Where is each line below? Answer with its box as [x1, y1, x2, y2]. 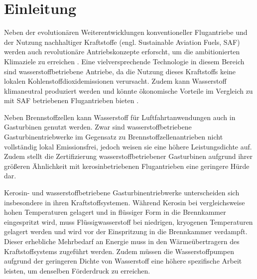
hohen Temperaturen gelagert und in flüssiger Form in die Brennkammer [4, 207, 226, 217]
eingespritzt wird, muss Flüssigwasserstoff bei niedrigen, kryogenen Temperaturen [4, 216, 253, 227]
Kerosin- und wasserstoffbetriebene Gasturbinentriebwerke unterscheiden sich [4, 187, 240, 198]
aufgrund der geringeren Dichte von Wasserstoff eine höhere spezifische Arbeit [4, 256, 242, 266]
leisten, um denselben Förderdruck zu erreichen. [4, 265, 150, 276]
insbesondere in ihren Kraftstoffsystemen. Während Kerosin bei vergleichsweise [4, 197, 245, 207]
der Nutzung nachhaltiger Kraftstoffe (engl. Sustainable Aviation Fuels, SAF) [4, 36, 240, 47]
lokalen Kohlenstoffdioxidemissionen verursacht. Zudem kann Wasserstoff [4, 76, 227, 86]
